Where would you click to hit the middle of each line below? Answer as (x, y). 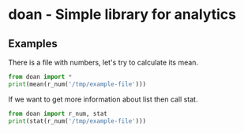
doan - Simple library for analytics (122, 15)
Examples (33, 44)
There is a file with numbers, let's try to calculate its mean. (103, 62)
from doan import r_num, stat (58, 113)
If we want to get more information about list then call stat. (103, 99)
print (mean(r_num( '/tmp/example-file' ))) (77, 84)
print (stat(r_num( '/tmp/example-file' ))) (77, 121)
